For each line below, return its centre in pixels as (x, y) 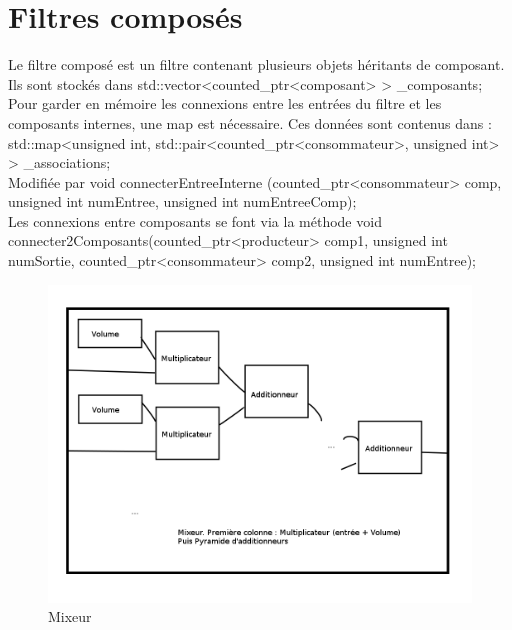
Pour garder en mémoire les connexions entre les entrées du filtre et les (225, 103)
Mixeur (70, 616)
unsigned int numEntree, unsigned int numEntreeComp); (182, 201)
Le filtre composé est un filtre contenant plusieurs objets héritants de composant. (256, 64)
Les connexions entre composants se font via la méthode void (195, 220)
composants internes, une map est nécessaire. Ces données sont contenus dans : (250, 122)
